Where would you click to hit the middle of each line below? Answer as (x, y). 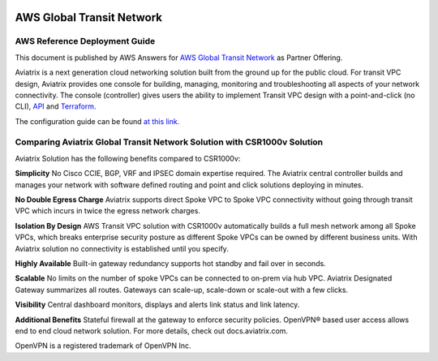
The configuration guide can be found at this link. (97, 121)
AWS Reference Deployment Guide (85, 41)
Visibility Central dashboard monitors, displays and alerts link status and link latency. (157, 305)
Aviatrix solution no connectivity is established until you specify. (122, 248)
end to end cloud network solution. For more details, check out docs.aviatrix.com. (151, 331)
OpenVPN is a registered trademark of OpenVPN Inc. (103, 346)
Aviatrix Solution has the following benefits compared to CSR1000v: (128, 158)
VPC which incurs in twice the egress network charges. (107, 211)
